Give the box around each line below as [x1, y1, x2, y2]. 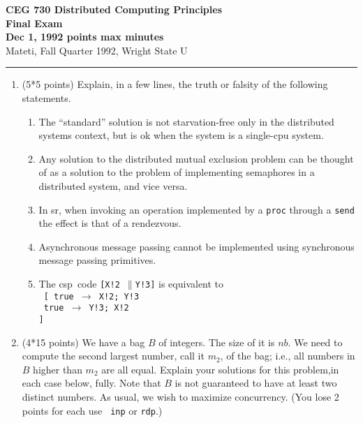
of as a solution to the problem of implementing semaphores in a [38, 165, 315, 179]
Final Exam [6, 15, 63, 30]
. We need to [288, 334, 343, 349]
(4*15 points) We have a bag [22, 334, 145, 349]
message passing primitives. [38, 253, 156, 267]
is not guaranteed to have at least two [175, 376, 337, 390]
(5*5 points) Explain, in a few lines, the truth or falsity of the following [22, 77, 328, 91]
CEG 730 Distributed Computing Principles [6, 2, 223, 16]
